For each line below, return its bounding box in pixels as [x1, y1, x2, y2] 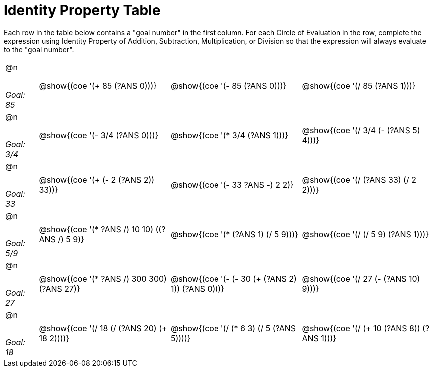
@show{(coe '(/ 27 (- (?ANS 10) [302, 274, 420, 284]
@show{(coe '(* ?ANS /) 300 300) [39, 274, 167, 284]
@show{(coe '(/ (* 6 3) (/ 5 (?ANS [170, 323, 296, 334]
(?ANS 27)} [39, 284, 80, 294]
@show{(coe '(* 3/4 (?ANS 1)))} [170, 130, 289, 141]
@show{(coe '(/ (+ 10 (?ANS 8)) [302, 323, 420, 334]
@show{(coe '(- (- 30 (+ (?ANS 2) [170, 274, 297, 284]
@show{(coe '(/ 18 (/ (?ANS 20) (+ [39, 323, 167, 334]
